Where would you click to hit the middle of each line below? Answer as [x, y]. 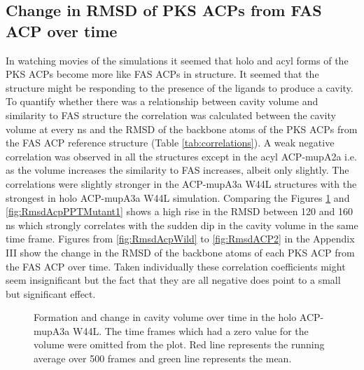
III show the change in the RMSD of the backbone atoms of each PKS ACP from [180, 252]
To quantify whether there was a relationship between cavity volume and [162, 101]
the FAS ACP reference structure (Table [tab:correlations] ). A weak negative [170, 143]
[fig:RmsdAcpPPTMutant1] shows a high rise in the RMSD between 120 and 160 [179, 211]
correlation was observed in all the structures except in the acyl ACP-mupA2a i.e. [181, 156]
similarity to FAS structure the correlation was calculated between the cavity [171, 115]
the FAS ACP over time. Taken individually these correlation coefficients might [176, 266]
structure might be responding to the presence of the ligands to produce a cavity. [180, 87]
